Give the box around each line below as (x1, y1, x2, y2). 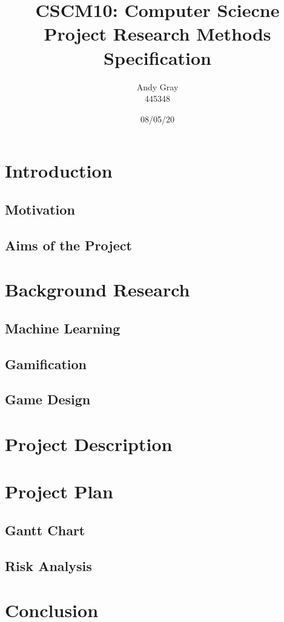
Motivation (5, 199, 75, 218)
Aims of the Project (5, 235, 132, 254)
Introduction (5, 158, 113, 183)
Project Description (5, 431, 173, 456)
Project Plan (5, 479, 113, 504)
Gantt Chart (5, 520, 85, 539)
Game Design (5, 390, 91, 409)
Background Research (5, 277, 190, 302)
